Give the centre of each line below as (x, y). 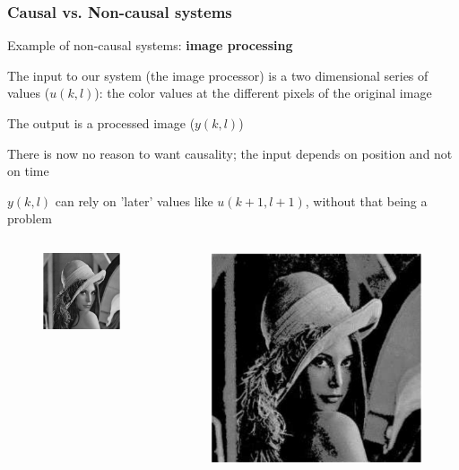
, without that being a (366, 200)
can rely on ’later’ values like (134, 200)
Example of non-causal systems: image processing (150, 45)
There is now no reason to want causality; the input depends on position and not (230, 153)
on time (28, 171)
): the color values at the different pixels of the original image (263, 93)
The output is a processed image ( (101, 123)
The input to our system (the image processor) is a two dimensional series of (218, 75)
